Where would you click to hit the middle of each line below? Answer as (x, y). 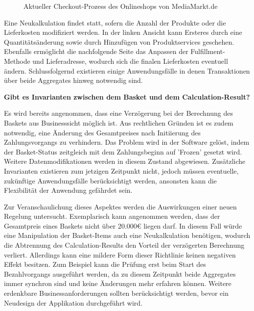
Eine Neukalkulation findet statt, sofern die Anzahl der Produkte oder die (115, 22)
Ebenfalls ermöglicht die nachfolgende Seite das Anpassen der (96, 51)
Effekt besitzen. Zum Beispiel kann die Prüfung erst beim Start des (105, 264)
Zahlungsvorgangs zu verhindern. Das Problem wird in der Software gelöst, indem (127, 142)
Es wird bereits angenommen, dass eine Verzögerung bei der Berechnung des (119, 113)
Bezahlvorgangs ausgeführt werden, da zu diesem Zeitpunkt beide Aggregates (120, 273)
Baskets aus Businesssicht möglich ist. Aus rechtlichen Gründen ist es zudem (119, 122)
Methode (17, 61)
